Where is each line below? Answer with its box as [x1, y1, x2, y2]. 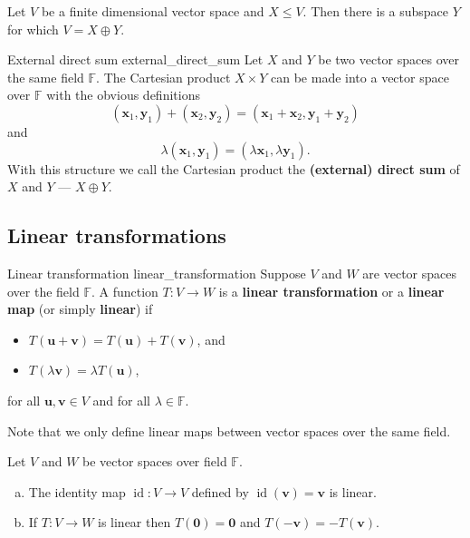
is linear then [98, 513, 171, 532]
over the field [7, 281, 80, 300]
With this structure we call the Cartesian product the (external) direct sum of [7, 159, 460, 178]
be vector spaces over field [82, 452, 227, 471]
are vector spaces [362, 263, 457, 282]
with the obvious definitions [46, 85, 200, 104]
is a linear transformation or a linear [218, 281, 445, 300]
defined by [191, 482, 249, 501]
